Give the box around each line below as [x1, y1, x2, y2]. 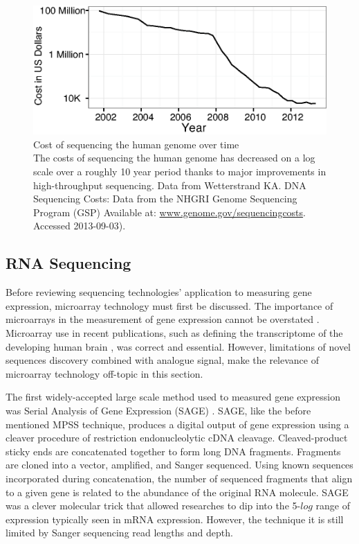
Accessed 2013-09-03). [33, 218, 126, 233]
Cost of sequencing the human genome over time [33, 137, 239, 151]
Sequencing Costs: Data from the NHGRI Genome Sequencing [33, 191, 297, 206]
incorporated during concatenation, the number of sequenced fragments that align [6, 471, 353, 485]
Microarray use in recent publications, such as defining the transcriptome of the [6, 326, 343, 340]
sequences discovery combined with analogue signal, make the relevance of [6, 353, 319, 367]
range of [315, 498, 350, 513]
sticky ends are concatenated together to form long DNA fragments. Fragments [6, 444, 341, 458]
